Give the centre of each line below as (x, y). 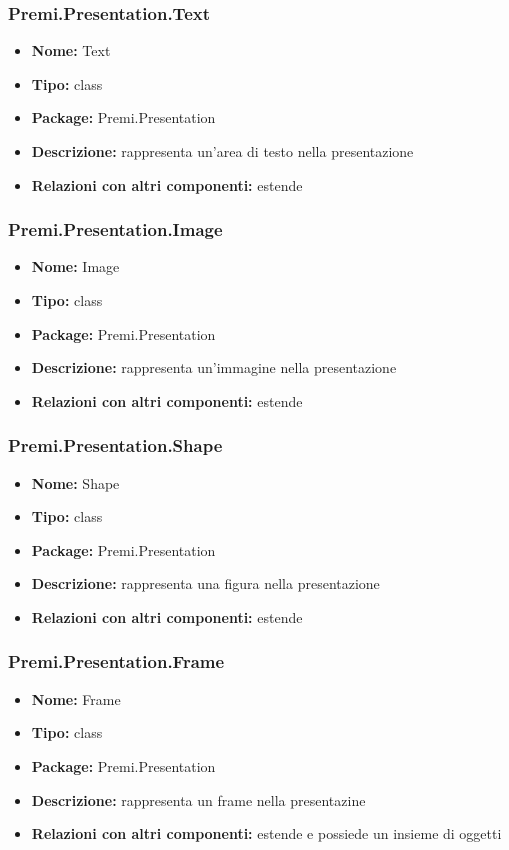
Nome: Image (75, 266)
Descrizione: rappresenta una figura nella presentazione (205, 583)
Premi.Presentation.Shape (115, 445)
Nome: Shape (75, 482)
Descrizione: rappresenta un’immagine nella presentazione (214, 367)
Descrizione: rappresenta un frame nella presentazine (198, 799)
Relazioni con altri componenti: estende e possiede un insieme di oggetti (266, 833)
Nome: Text (71, 50)
